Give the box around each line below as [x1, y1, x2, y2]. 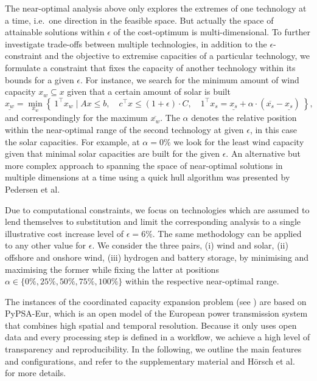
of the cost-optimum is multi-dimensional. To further [113, 26, 311, 38]
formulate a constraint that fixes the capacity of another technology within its [5, 61, 296, 74]
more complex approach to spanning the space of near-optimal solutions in [5, 159, 283, 171]
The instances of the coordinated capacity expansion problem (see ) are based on [5, 295, 307, 307]
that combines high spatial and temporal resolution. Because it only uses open [5, 318, 297, 331]
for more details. [5, 366, 66, 379]
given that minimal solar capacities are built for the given [5, 147, 220, 160]
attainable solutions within [5, 26, 105, 38]
